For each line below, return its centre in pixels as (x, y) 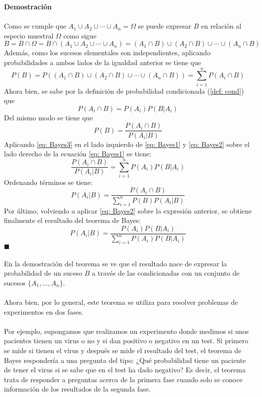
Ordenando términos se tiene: (48, 182)
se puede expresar (165, 26)
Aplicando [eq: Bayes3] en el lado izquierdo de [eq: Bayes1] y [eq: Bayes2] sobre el (127, 144)
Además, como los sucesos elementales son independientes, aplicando (107, 53)
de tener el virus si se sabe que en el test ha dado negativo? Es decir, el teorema (125, 370)
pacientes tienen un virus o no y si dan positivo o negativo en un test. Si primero (126, 341)
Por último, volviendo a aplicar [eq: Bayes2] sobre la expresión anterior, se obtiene (128, 210)
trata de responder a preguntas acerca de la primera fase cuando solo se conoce (123, 379)
